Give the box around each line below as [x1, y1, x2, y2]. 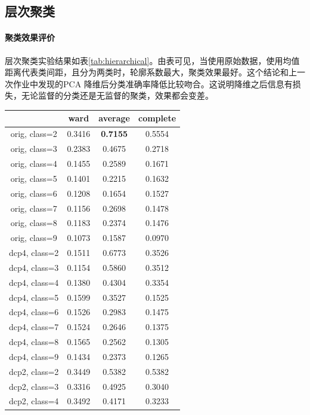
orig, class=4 [10, 157, 57, 169]
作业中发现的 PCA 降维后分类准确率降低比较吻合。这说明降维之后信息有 [13, 77, 293, 90]
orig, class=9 [10, 231, 57, 244]
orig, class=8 [10, 216, 57, 229]
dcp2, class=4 [9, 395, 59, 407]
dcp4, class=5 [9, 291, 59, 303]
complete [138, 112, 176, 124]
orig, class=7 [10, 202, 57, 214]
